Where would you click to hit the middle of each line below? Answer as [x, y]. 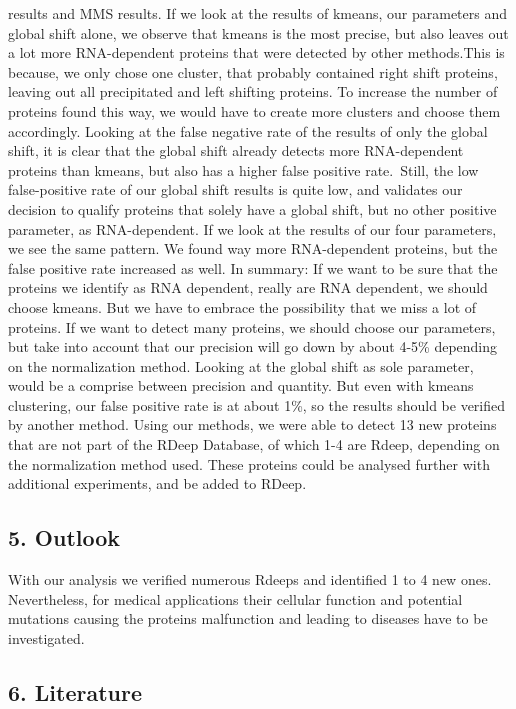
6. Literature [75, 691]
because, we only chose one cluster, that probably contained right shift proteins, [253, 71]
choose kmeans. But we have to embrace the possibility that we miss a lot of [242, 306]
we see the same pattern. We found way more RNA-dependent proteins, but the [253, 248]
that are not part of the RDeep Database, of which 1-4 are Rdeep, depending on [254, 444]
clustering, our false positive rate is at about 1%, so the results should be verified [257, 404]
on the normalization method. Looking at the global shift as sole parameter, [241, 365]
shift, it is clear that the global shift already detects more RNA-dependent [236, 150]
